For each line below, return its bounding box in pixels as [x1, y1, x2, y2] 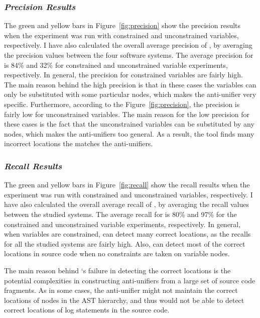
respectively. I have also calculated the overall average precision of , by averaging [4, 40, 252, 50]
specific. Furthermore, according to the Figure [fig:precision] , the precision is [4, 98, 240, 109]
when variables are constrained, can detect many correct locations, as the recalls [4, 229, 251, 239]
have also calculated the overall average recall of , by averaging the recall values [4, 199, 249, 209]
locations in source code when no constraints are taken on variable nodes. [4, 248, 230, 259]
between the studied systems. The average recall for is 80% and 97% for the [4, 208, 237, 219]
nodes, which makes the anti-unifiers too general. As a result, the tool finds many [4, 128, 254, 139]
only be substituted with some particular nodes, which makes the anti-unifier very [4, 89, 256, 99]
